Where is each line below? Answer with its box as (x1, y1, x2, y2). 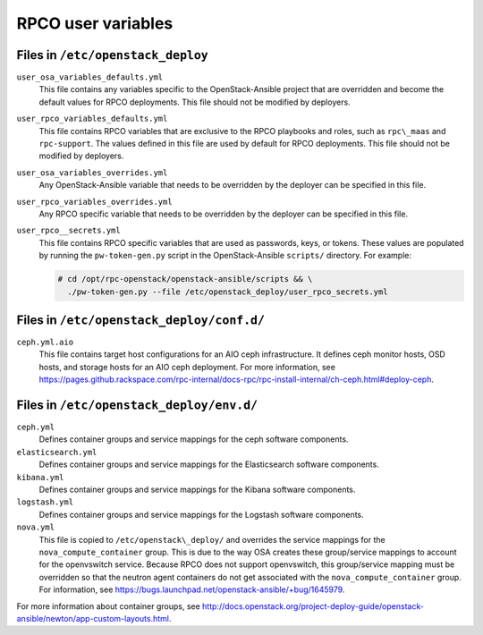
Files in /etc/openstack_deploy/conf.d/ (16, 312, 266, 327)
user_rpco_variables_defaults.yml (16, 114, 168, 124)
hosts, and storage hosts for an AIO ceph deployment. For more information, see (38, 361, 335, 372)
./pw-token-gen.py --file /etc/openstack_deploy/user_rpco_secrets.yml (67, 286, 388, 297)
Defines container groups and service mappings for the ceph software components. (38, 434, 349, 444)
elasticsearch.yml (16, 447, 97, 457)
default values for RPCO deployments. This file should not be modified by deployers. (38, 97, 351, 107)
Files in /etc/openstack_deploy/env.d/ (16, 398, 258, 412)
